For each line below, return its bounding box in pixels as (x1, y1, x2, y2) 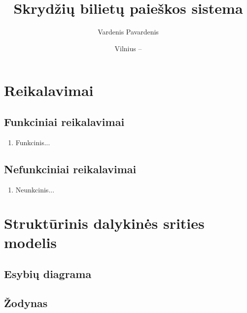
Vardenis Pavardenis (98, 27, 159, 37)
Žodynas (4, 295, 48, 310)
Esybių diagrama (4, 266, 92, 282)
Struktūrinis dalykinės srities (4, 213, 205, 233)
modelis (4, 232, 57, 252)
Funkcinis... (15, 137, 50, 147)
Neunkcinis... (15, 184, 55, 194)
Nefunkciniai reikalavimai (4, 161, 137, 176)
